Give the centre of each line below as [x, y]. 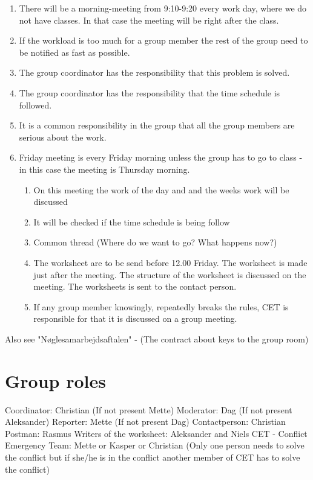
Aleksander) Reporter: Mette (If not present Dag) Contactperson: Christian [145, 422]
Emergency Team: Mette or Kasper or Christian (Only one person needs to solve [155, 445]
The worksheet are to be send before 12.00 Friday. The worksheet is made [170, 262]
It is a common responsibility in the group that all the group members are [157, 125]
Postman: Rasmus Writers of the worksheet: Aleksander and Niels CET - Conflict [156, 433]
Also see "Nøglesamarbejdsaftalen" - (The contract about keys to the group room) [157, 338]
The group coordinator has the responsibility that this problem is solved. [154, 72]
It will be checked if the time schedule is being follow [132, 222]
